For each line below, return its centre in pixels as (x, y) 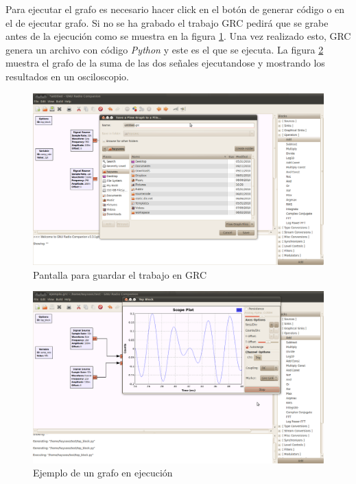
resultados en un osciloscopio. (68, 76)
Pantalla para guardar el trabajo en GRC (120, 274)
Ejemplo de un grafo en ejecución (103, 473)
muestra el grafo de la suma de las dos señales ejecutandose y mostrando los (165, 63)
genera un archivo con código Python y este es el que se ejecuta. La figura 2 (165, 49)
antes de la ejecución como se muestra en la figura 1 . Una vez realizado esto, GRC (178, 36)
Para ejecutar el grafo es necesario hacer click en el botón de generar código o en (175, 9)
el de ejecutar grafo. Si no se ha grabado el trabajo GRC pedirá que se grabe (167, 22)
